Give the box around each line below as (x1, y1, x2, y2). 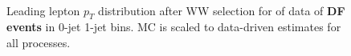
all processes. (6, 34, 71, 50)
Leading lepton (6, 2, 80, 18)
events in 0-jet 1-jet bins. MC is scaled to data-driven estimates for (6, 18, 341, 35)
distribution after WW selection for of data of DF (98, 2, 345, 18)
